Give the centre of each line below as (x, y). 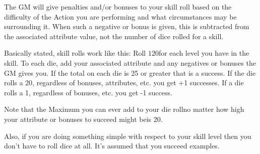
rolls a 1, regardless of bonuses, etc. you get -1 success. (88, 92)
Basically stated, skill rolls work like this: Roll (75, 53)
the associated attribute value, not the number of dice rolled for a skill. (114, 36)
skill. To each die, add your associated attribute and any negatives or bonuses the (130, 62)
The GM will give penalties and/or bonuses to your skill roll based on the (118, 7)
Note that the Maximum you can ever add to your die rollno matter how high (124, 109)
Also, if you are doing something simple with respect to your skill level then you (128, 136)
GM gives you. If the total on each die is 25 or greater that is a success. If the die (130, 72)
